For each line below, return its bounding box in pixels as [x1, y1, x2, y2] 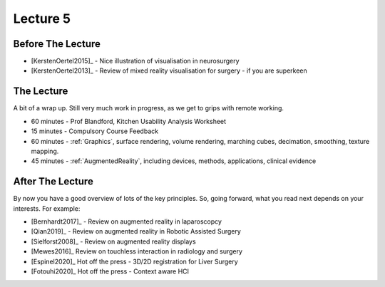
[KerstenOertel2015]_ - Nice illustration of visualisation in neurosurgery [31, 57, 240, 66]
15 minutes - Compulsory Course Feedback [31, 127, 159, 135]
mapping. [31, 147, 59, 155]
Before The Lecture [13, 38, 101, 50]
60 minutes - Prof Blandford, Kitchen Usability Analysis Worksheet [31, 117, 227, 125]
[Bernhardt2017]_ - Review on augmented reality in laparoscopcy [31, 217, 222, 226]
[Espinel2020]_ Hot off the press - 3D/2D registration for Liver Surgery [31, 257, 238, 266]
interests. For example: [13, 204, 81, 213]
